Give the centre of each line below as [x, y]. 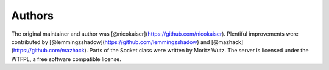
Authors [33, 16]
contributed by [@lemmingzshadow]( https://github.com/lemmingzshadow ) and [111, 42]
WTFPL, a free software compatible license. [66, 59]
